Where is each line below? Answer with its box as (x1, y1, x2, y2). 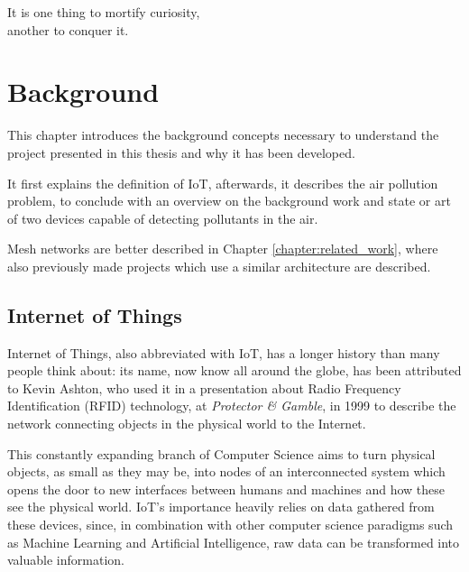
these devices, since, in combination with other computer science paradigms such (7, 515, 454, 534)
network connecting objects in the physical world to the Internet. (7, 414, 366, 433)
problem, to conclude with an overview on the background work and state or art (7, 191, 451, 210)
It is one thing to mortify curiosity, (7, 3, 200, 21)
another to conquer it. (7, 20, 129, 39)
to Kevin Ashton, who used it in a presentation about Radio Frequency (7, 378, 401, 397)
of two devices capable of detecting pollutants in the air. (7, 208, 318, 227)
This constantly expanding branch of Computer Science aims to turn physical (7, 444, 436, 463)
